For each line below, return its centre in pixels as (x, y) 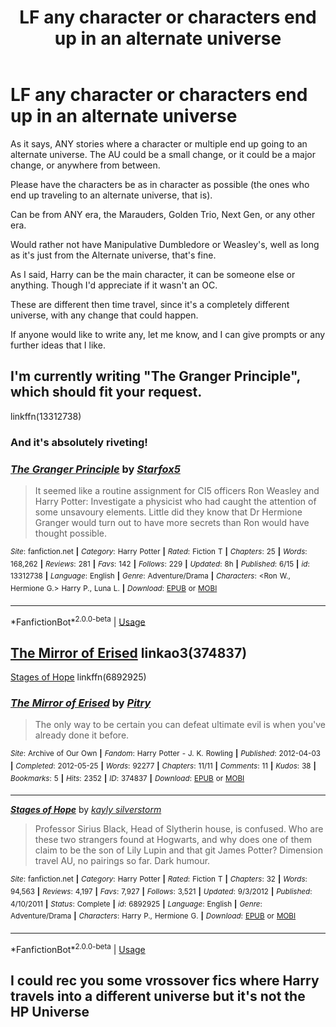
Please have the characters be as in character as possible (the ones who (160, 184)
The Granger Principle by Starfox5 (95, 469)
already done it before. (82, 735)
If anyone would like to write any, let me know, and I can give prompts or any (168, 334)
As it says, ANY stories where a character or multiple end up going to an (159, 143)
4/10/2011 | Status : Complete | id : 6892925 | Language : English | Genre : (136, 904)
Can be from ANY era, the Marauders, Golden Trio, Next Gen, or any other (163, 214)
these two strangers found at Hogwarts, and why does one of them (173, 840)
